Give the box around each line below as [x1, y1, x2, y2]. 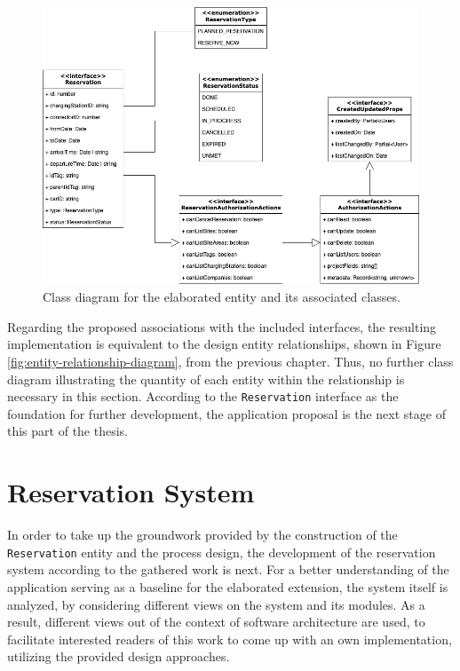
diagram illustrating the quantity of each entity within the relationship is [7, 369, 405, 388]
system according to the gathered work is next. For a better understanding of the [7, 560, 449, 579]
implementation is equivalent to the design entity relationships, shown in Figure [7, 335, 441, 353]
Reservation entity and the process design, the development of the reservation [7, 542, 436, 561]
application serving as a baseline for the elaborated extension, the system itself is [7, 577, 448, 596]
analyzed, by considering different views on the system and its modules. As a [7, 595, 425, 613]
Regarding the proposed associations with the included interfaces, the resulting [7, 317, 437, 335]
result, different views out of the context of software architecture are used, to [7, 612, 425, 631]
